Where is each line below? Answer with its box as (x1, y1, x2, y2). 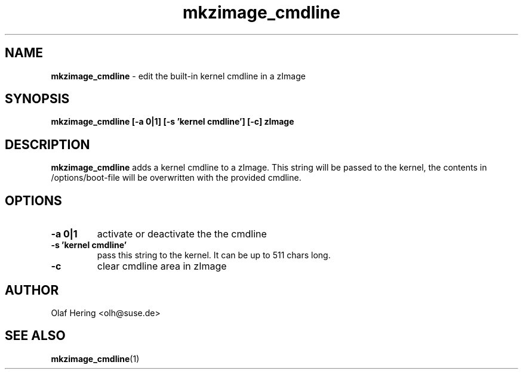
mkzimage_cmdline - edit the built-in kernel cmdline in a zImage (51, 70, 306, 81)
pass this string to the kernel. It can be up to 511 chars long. (97, 250, 331, 261)
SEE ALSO (5, 328, 66, 344)
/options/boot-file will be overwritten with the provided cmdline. (51, 172, 302, 183)
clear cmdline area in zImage (97, 260, 227, 273)
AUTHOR (5, 282, 59, 298)
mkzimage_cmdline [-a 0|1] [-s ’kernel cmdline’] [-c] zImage (51, 116, 294, 127)
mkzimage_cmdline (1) (51, 353, 140, 364)
